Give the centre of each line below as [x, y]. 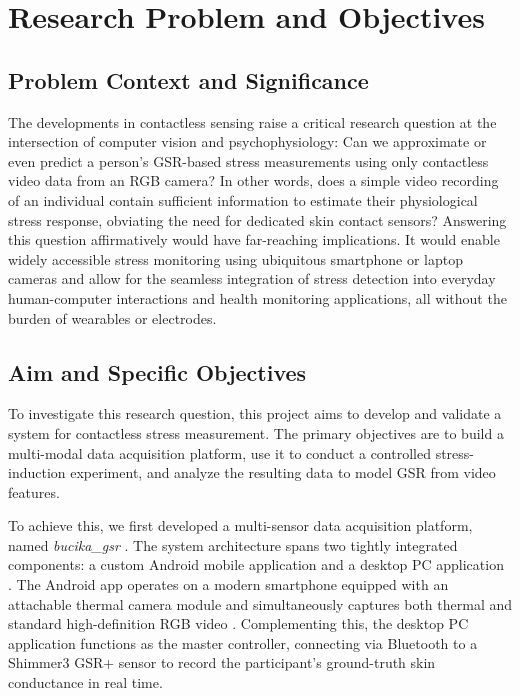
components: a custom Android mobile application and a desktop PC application [256, 564]
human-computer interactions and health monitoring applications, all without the [257, 297]
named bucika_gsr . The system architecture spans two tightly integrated [233, 544]
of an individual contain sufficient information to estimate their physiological [243, 199]
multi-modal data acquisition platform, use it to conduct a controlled [219, 452]
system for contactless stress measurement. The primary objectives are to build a [256, 432]
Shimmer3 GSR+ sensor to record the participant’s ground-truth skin [222, 662]
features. [34, 491]
